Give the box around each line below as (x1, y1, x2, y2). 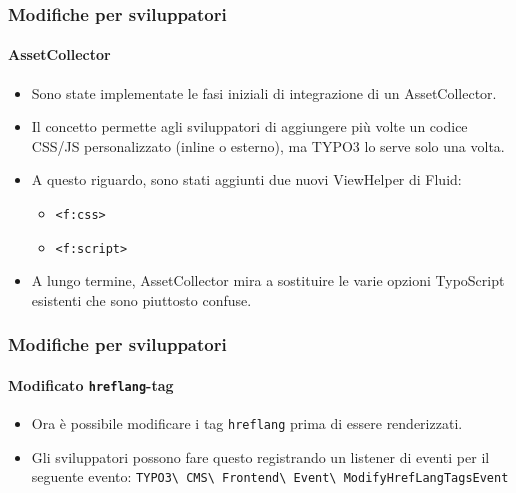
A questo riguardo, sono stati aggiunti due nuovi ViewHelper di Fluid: (31, 169, 462, 190)
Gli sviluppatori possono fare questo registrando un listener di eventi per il (31, 446, 490, 467)
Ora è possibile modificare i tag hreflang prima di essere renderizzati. (31, 413, 463, 434)
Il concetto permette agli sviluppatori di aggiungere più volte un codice (31, 116, 468, 137)
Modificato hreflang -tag (8, 374, 174, 395)
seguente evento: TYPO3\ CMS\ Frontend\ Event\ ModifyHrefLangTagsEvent (31, 466, 509, 487)
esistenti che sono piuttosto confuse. (31, 289, 252, 310)
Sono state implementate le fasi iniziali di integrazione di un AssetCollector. (31, 82, 497, 103)
